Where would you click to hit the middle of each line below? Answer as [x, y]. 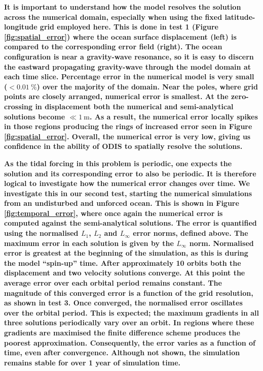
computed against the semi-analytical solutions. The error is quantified [130, 223]
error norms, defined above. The [191, 233]
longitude [21, 27]
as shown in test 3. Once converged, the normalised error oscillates [123, 303]
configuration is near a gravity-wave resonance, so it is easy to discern [129, 56]
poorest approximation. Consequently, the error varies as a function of [130, 342]
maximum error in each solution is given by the [89, 243]
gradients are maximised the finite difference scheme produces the [122, 332]
